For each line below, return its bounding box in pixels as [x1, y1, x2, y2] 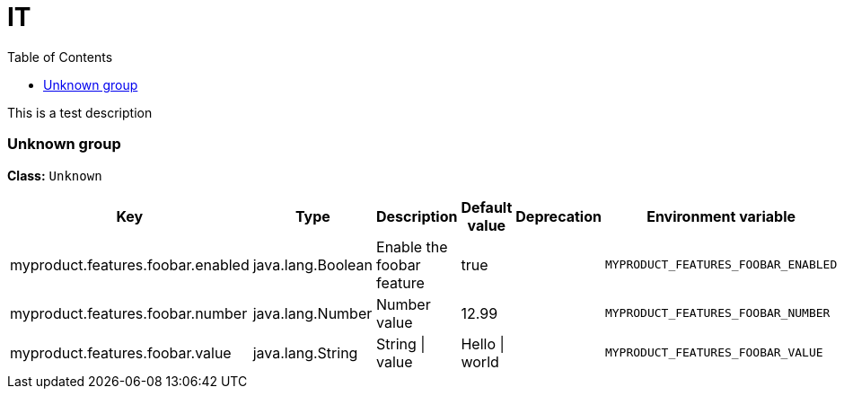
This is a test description [7, 104, 153, 120]
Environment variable [646, 207, 796, 225]
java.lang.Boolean [252, 255, 374, 274]
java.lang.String [252, 343, 358, 362]
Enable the [376, 237, 448, 256]
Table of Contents [7, 48, 113, 65]
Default [461, 198, 513, 216]
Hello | [461, 334, 505, 353]
